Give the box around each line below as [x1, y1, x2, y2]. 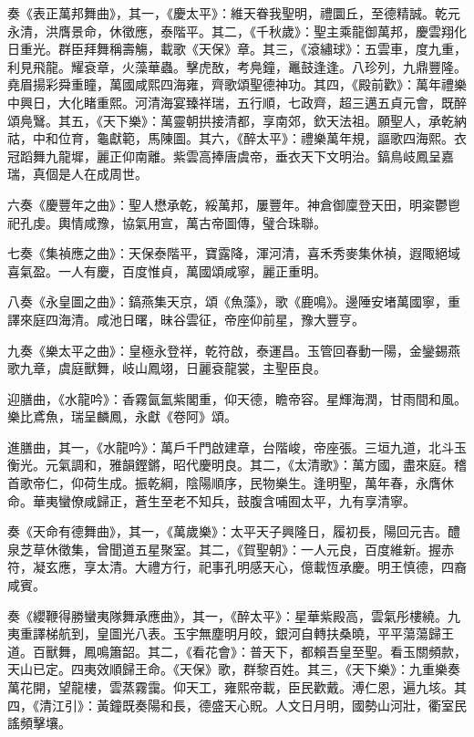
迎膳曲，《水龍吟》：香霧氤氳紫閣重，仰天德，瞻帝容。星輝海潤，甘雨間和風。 [7, 389, 467, 408]
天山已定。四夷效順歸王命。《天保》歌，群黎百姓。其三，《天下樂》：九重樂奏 [7, 659, 460, 679]
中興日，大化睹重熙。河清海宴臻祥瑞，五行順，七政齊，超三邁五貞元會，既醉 [7, 92, 467, 111]
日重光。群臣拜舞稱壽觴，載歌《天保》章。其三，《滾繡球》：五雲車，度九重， [7, 39, 467, 58]
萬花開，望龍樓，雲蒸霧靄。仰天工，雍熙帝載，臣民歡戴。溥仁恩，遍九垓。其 [7, 678, 467, 696]
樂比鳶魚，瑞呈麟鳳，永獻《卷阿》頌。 [7, 407, 237, 426]
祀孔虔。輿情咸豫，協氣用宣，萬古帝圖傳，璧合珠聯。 [7, 213, 326, 232]
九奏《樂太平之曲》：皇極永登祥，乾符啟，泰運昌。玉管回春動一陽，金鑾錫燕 [7, 340, 460, 359]
